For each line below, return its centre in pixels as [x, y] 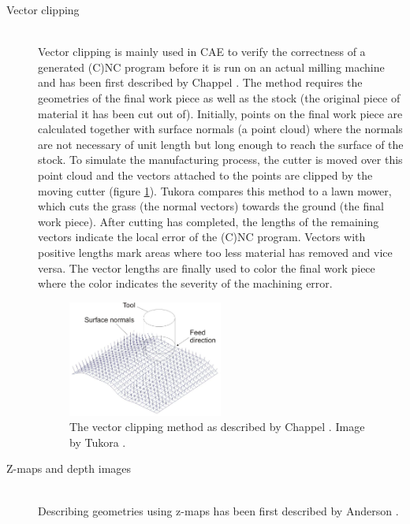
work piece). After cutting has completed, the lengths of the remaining [209, 221]
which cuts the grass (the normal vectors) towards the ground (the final [211, 206]
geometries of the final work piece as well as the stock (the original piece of [219, 97]
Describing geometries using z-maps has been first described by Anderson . [218, 510]
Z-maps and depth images [69, 468]
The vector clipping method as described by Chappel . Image [217, 427]
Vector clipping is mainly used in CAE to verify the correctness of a [202, 52]
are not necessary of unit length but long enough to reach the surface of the [221, 144]
